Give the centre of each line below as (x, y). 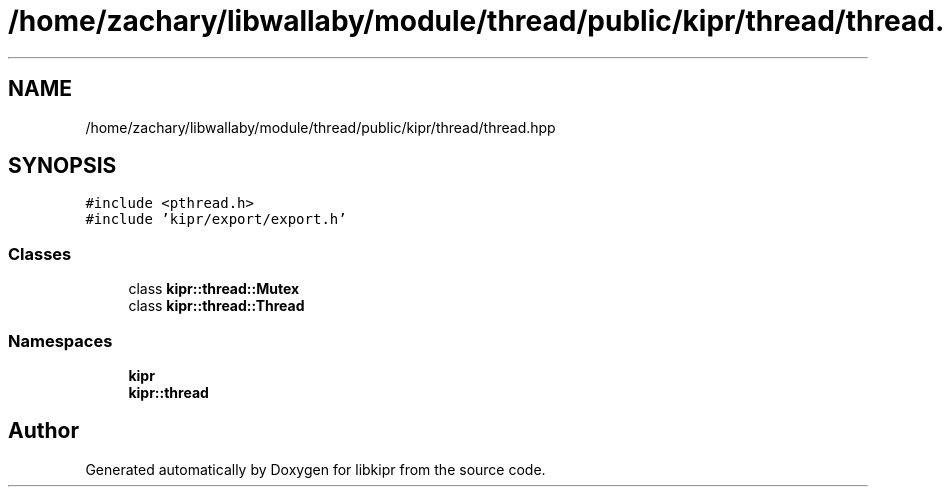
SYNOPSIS (62, 166)
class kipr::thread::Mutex (214, 289)
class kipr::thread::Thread (216, 306)
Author (43, 431)
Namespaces (60, 340)
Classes (40, 253)
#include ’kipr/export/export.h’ (216, 219)
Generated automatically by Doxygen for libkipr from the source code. (315, 469)
